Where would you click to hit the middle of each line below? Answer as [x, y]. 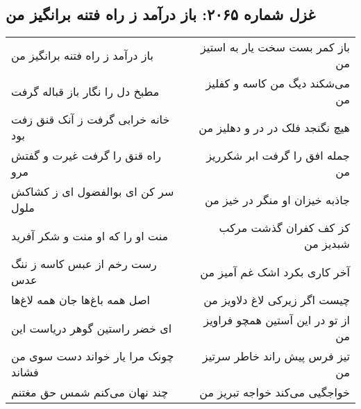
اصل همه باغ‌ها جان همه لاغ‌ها [81, 300]
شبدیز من [327, 244]
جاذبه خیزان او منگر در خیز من [277, 199]
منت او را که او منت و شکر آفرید [90, 235]
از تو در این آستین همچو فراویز [277, 320]
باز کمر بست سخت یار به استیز [275, 47]
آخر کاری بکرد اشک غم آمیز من [275, 272]
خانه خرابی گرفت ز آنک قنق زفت [91, 119]
